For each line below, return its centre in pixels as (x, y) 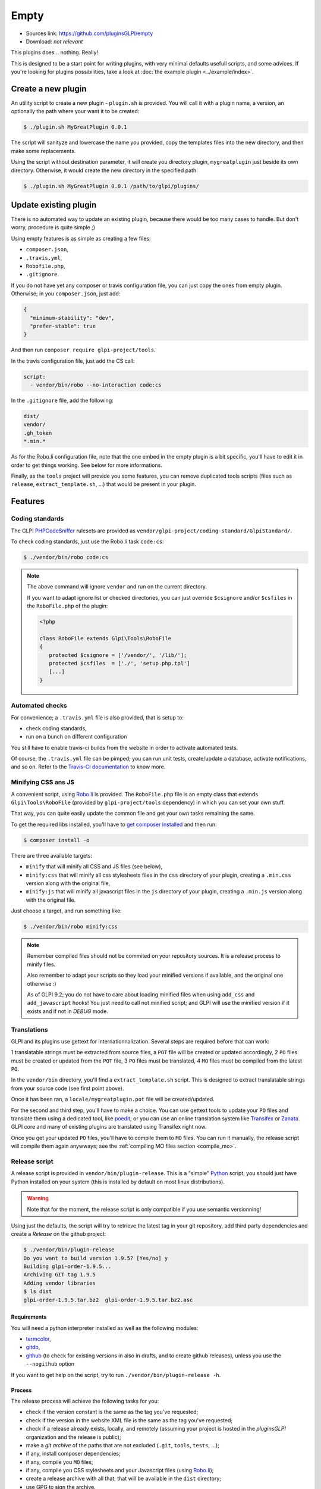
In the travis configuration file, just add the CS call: (73, 361)
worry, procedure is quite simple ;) (53, 228)
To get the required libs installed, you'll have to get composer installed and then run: (114, 824)
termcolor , (38, 1339)
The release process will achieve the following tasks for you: (85, 1401)
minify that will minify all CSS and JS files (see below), (94, 867)
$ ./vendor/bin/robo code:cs (66, 557)
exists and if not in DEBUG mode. (67, 1011)
